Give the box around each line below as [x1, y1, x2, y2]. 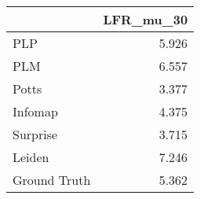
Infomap [13, 102, 58, 120]
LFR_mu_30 [103, 10, 188, 28]
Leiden [13, 148, 49, 166]
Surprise [13, 125, 58, 143]
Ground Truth [13, 171, 91, 189]
